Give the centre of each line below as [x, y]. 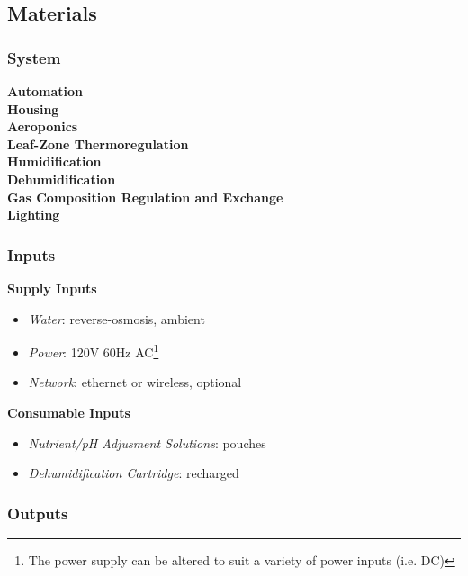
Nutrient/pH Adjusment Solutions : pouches [147, 442]
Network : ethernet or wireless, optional [135, 382]
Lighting [34, 215]
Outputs [38, 513]
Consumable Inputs [69, 412]
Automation [45, 91]
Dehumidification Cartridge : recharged [134, 473]
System [34, 57]
